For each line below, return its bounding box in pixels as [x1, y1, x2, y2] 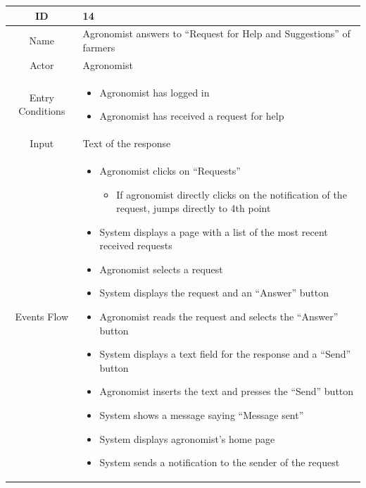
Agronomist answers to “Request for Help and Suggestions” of [82, 26, 351, 41]
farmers [82, 39, 115, 54]
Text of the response [82, 136, 171, 151]
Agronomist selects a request [99, 261, 223, 276]
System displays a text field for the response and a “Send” [99, 346, 351, 361]
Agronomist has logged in [99, 85, 210, 99]
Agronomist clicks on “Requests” [99, 163, 241, 177]
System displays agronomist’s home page [99, 431, 275, 446]
